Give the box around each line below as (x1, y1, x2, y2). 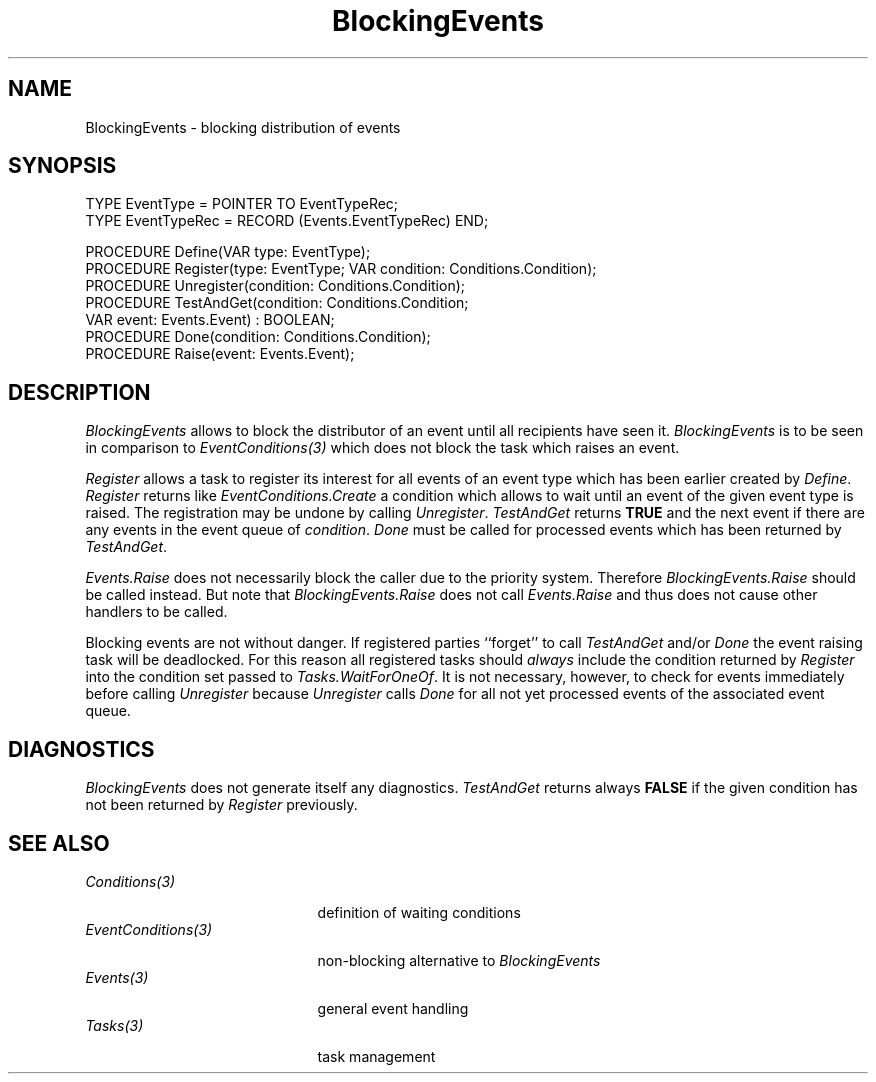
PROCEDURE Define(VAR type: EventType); (85, 243, 371, 261)
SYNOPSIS (8, 153, 117, 179)
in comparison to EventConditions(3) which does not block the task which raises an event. (85, 439, 680, 457)
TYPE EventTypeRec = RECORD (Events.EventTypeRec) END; (85, 212, 489, 230)
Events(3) (85, 968, 149, 986)
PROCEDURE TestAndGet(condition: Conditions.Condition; (85, 294, 469, 312)
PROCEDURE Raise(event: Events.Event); (85, 345, 355, 363)
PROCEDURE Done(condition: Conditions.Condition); (85, 328, 431, 346)
